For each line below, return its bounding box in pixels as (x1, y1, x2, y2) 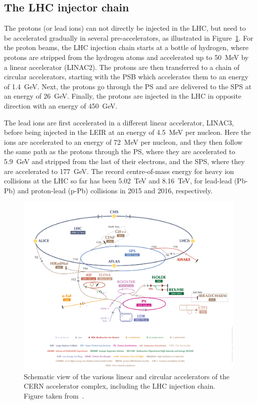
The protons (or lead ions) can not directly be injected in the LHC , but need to (4, 23, 246, 33)
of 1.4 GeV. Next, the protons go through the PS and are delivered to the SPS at (4, 81, 252, 91)
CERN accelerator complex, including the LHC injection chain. (24, 381, 215, 391)
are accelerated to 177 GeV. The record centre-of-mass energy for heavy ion (4, 166, 234, 176)
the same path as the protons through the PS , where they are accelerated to (4, 146, 235, 157)
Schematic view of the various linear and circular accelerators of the (24, 371, 230, 381)
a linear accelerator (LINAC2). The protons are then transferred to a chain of (4, 61, 240, 72)
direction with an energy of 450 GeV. (4, 100, 117, 111)
